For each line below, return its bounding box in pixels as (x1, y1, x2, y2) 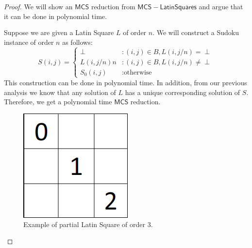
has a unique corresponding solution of (125, 87, 240, 97)
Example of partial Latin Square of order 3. (23, 219, 153, 229)
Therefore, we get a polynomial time (4, 96, 112, 107)
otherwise (123, 69, 152, 76)
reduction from (91, 1, 135, 11)
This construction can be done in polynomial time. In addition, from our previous (4, 77, 247, 87)
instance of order (4, 37, 54, 47)
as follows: (62, 37, 93, 47)
